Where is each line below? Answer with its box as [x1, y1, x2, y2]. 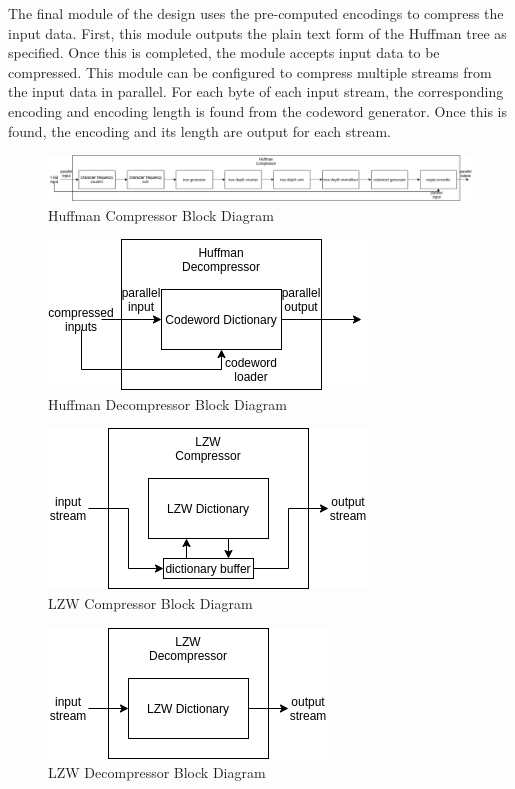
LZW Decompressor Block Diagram [48, 762, 266, 783]
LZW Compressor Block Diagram [48, 593, 253, 614]
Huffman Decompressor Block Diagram [48, 393, 287, 414]
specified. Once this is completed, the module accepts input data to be [8, 42, 440, 63]
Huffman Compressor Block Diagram [48, 204, 274, 225]
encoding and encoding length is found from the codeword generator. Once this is [8, 100, 507, 121]
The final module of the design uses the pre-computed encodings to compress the [8, 3, 504, 23]
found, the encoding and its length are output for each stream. [8, 120, 391, 141]
